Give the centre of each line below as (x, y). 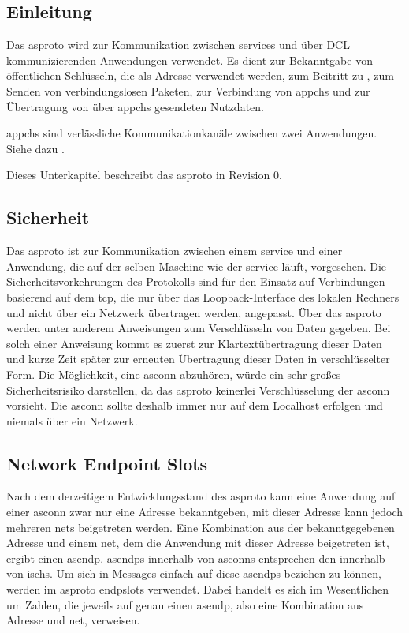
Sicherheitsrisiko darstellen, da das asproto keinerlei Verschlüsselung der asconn (198, 390)
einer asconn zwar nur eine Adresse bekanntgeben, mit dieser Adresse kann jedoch (205, 512)
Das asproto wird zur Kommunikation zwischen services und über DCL (178, 45)
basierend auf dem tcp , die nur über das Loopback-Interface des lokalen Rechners (203, 296)
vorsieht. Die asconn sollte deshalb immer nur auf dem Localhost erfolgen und (195, 405)
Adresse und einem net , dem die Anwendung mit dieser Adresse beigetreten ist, (198, 543)
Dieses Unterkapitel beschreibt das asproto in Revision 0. (144, 175)
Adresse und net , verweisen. (73, 620)
